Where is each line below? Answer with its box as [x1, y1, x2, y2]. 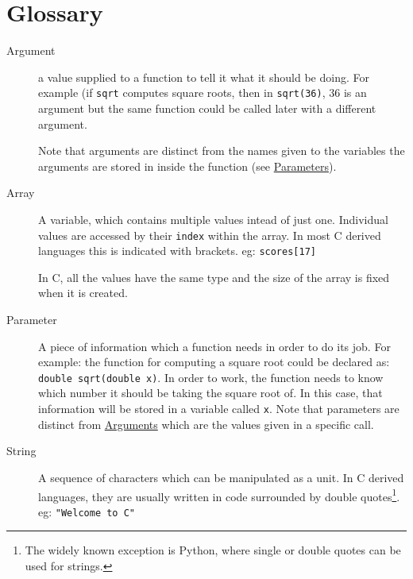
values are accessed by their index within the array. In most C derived [38, 226, 381, 243]
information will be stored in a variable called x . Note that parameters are [38, 400, 399, 417]
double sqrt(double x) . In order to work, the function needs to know [38, 369, 384, 385]
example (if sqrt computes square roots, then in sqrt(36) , [38, 84, 326, 101]
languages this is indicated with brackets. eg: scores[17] [38, 242, 316, 259]
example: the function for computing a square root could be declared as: [38, 353, 390, 370]
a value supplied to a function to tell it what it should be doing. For [38, 68, 369, 85]
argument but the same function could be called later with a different [38, 99, 376, 116]
